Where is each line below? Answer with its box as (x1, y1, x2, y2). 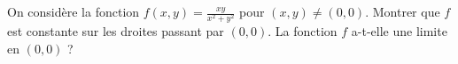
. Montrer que (365, 3, 440, 20)
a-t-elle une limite (351, 22, 447, 40)
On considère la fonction (7, 3, 140, 20)
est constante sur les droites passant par (7, 22, 224, 40)
